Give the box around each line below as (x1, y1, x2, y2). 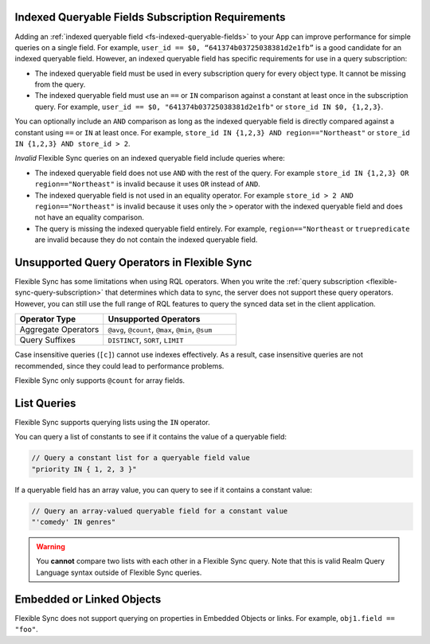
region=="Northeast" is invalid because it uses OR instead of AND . (34, 179, 260, 189)
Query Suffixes (19, 334, 76, 345)
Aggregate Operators (19, 324, 100, 335)
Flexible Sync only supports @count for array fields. (14, 376, 186, 385)
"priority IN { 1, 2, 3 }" (31, 464, 137, 474)
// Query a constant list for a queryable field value (31, 454, 250, 463)
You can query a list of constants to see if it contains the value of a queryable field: (14, 432, 287, 442)
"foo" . (14, 625, 39, 634)
